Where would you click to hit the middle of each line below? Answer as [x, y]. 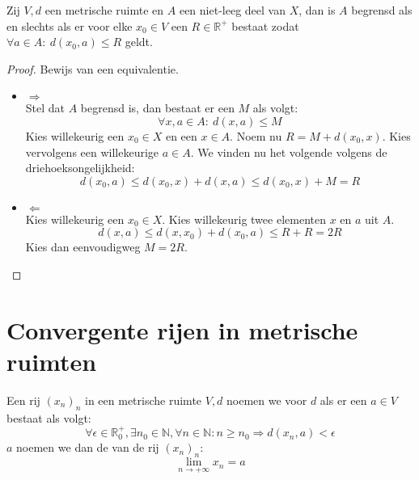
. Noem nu [256, 135]
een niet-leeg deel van [232, 10]
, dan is [317, 10]
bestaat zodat [265, 25]
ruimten [52, 361]
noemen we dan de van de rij [88, 447]
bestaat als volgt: [49, 417]
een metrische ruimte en [104, 10]
